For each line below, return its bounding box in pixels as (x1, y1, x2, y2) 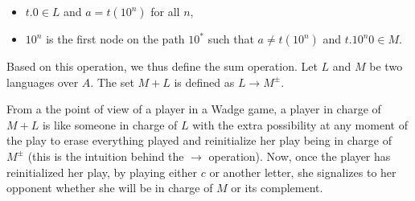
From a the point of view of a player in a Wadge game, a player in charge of (6, 100, 381, 117)
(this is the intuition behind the (27, 147, 184, 164)
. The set (90, 73, 134, 90)
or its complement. (231, 179, 323, 196)
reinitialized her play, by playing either (6, 163, 197, 180)
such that (207, 31, 254, 47)
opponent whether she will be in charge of (6, 179, 213, 196)
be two (369, 58, 403, 74)
